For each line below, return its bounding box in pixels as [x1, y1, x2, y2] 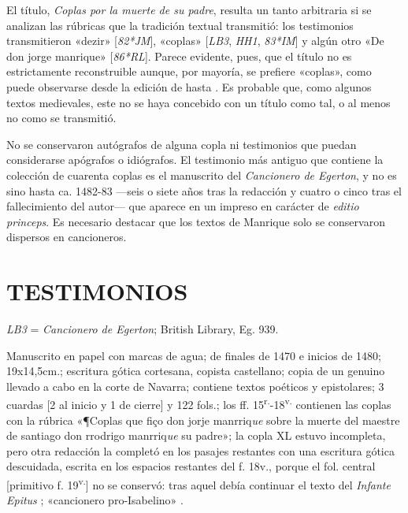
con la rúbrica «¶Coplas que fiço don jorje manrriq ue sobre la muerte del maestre [6, 411, 400, 428]
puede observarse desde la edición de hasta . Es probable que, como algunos [6, 78, 372, 95]
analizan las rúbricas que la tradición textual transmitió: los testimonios [6, 17, 354, 33]
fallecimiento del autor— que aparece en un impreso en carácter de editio [6, 198, 359, 214]
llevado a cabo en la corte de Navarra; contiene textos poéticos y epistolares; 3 [6, 377, 384, 394]
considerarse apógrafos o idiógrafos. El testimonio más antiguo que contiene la [6, 151, 384, 168]
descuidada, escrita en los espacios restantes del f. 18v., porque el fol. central [6, 458, 376, 474]
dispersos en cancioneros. [6, 229, 127, 245]
